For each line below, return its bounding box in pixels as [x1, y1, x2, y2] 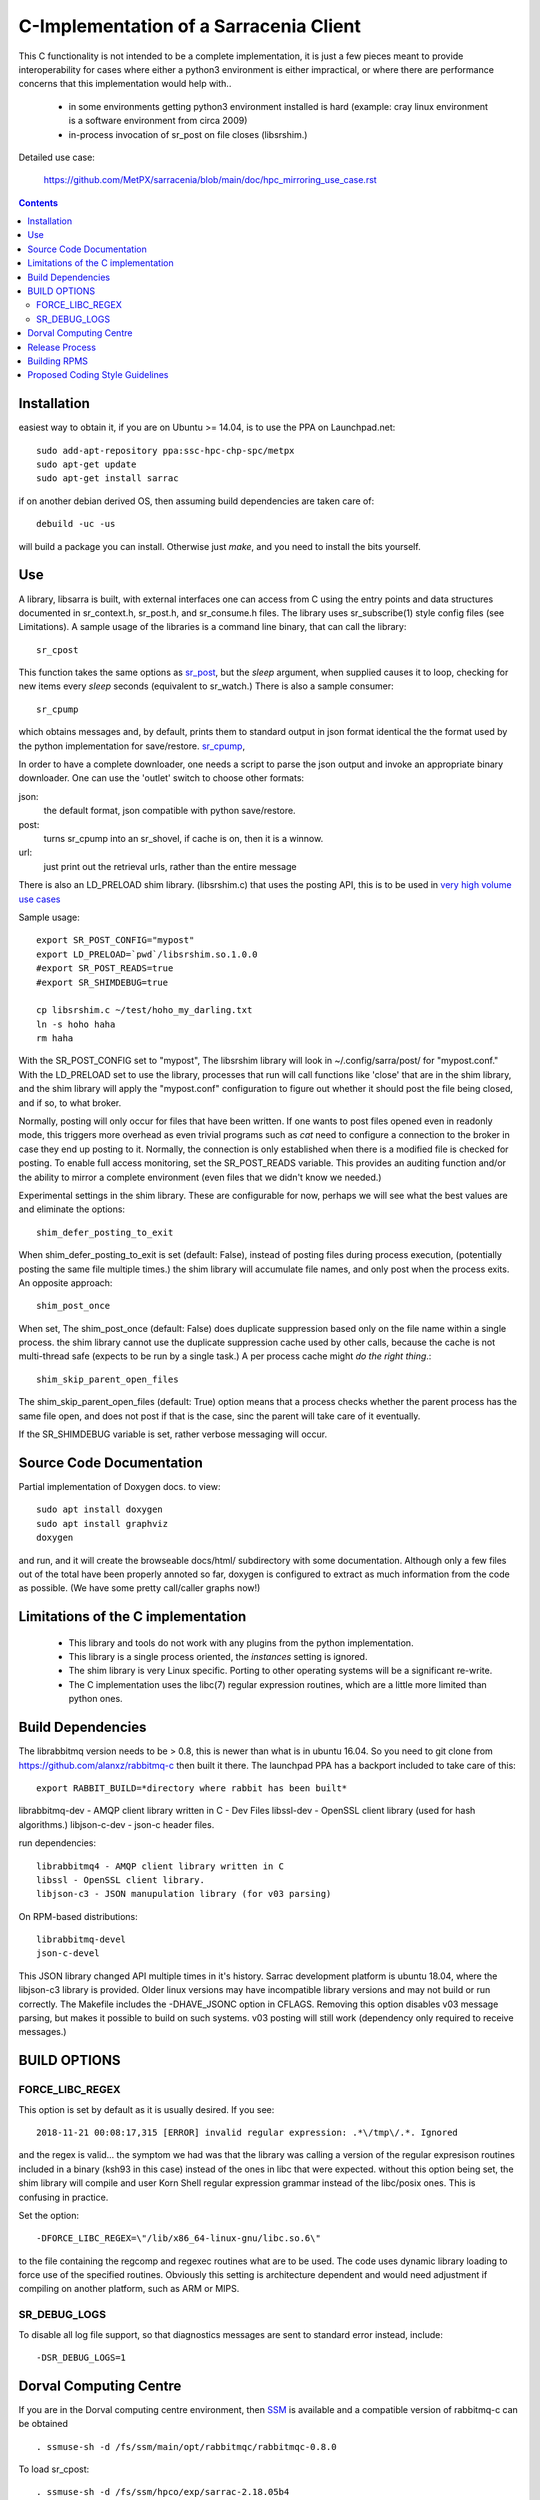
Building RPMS [27, 355, 89, 367]
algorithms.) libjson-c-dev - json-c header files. [18, 1818, 215, 1830]
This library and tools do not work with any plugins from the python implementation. [68, 1636, 414, 1649]
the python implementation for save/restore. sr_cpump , [18, 740, 245, 752]
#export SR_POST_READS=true [36, 963, 174, 974]
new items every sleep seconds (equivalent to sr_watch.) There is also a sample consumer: [18, 680, 394, 692]
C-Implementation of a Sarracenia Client [18, 15, 362, 37]
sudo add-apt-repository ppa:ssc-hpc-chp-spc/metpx [36, 445, 295, 456]
